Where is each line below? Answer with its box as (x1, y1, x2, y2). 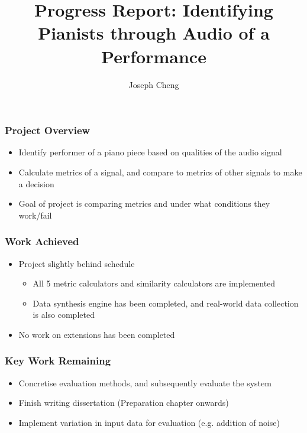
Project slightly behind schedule (18, 257, 135, 269)
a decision (18, 177, 54, 190)
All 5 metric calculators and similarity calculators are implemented (33, 277, 276, 289)
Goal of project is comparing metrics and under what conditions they (18, 197, 270, 210)
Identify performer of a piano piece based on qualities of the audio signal (18, 146, 282, 158)
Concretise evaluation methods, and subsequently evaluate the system (18, 376, 272, 389)
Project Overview (5, 123, 91, 138)
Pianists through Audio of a (38, 21, 270, 45)
